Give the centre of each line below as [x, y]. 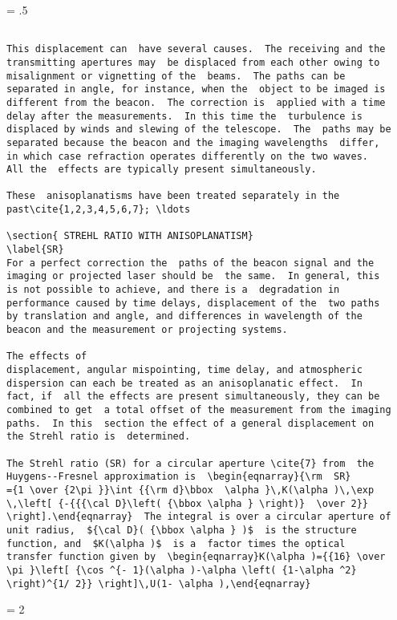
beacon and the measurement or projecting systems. [147, 330]
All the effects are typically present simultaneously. [162, 170]
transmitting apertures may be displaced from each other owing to [193, 62]
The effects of [47, 357]
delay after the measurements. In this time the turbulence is [184, 116]
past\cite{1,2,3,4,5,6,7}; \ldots [99, 210]
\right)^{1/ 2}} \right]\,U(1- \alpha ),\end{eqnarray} [159, 584]
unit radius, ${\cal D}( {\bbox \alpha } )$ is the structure [182, 530]
